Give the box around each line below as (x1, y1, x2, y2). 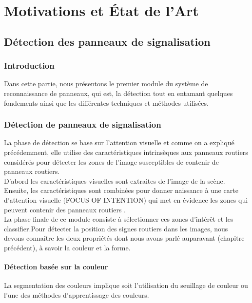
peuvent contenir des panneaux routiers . (4, 204, 126, 214)
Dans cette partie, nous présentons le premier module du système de (4, 78, 208, 89)
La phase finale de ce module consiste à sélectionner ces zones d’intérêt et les (4, 214, 233, 224)
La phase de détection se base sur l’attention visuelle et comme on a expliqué (4, 137, 234, 148)
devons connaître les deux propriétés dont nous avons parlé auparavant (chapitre (4, 233, 245, 243)
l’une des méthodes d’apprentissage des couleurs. (4, 289, 149, 300)
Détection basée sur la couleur (4, 262, 108, 272)
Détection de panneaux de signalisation (4, 118, 161, 131)
